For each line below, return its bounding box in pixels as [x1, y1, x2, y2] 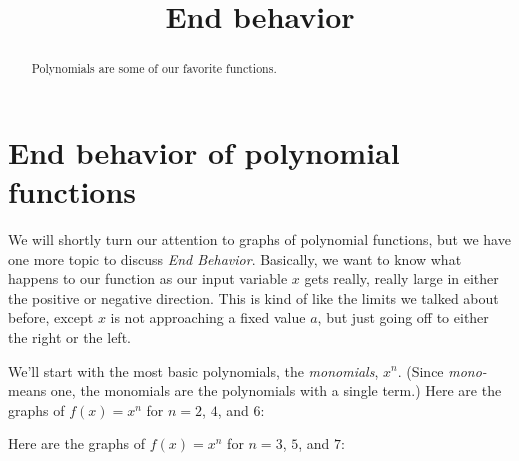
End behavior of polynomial [8, 131, 400, 172]
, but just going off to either [317, 307, 489, 328]
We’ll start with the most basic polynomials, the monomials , [8, 360, 379, 381]
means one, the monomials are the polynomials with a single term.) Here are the [8, 380, 502, 401]
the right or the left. [8, 326, 131, 347]
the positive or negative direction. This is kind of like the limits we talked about [8, 287, 499, 308]
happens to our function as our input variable [8, 268, 288, 289]
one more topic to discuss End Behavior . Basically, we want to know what [8, 248, 462, 269]
